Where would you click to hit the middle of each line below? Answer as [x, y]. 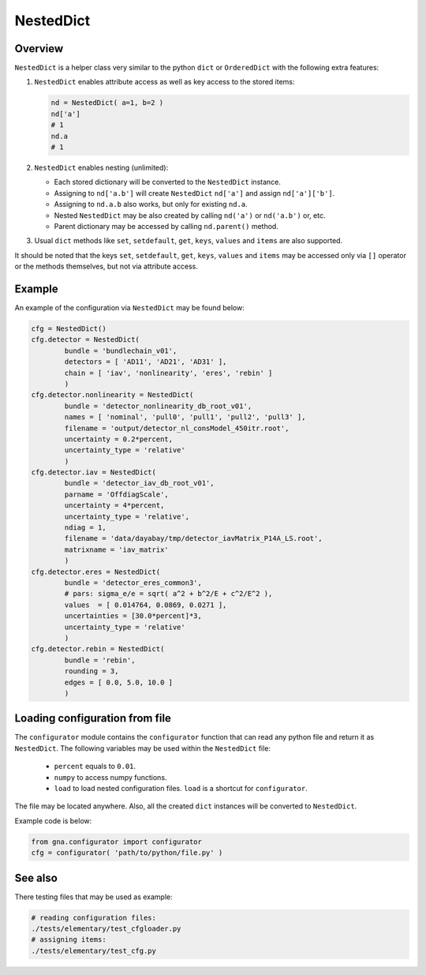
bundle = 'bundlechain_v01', [121, 351]
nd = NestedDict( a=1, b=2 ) [107, 103]
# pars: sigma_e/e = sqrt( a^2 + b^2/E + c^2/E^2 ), [168, 594]
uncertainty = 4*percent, [114, 506]
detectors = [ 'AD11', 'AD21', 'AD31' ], [146, 362]
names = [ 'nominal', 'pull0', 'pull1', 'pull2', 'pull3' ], [185, 417]
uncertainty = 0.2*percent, [119, 439]
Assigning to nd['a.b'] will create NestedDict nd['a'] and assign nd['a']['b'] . [194, 193]
